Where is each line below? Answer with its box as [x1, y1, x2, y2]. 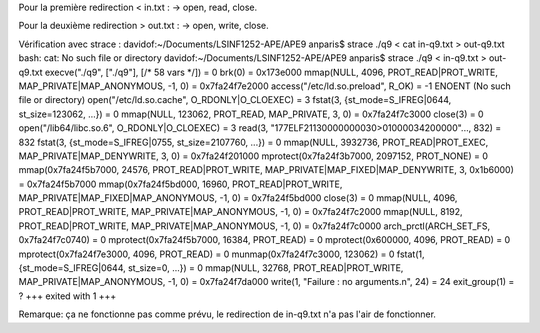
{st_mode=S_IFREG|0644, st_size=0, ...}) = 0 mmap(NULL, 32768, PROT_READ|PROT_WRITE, [18, 262, 404, 274]
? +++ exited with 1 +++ [18, 290, 117, 302]
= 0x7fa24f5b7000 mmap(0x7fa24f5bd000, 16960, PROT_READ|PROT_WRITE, [18, 178, 343, 190]
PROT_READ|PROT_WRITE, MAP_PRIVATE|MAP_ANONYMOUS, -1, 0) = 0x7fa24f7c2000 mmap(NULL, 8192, [18, 206, 464, 218]
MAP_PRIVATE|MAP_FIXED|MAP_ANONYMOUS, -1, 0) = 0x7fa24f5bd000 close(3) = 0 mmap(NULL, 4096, [18, 192, 458, 204]
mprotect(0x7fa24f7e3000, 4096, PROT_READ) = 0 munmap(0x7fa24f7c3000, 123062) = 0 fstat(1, [18, 248, 425, 260]
